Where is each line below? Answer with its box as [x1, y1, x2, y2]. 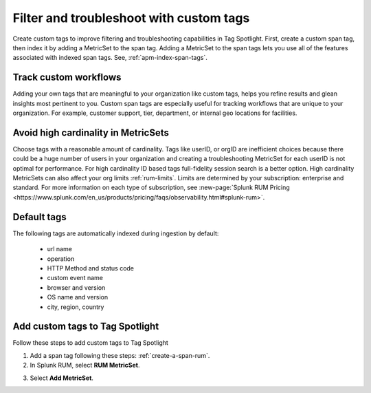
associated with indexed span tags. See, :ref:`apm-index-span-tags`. [12, 54, 207, 62]
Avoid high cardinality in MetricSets [12, 127, 170, 138]
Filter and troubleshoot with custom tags [12, 10, 250, 25]
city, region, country [47, 303, 104, 311]
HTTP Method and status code [47, 264, 134, 272]
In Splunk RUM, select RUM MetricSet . [30, 361, 140, 370]
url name [47, 245, 72, 253]
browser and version [47, 283, 106, 292]
